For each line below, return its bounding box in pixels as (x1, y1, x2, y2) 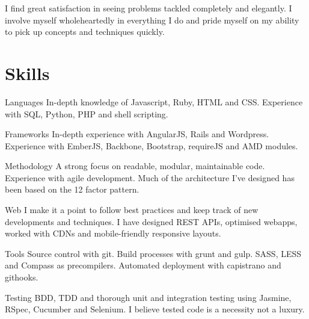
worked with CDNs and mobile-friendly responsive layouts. (5, 227, 221, 240)
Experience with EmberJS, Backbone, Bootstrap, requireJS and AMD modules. (5, 139, 298, 152)
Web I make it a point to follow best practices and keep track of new (5, 203, 259, 216)
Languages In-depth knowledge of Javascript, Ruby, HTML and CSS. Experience (5, 95, 303, 108)
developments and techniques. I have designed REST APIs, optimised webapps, (5, 215, 298, 228)
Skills (5, 60, 50, 85)
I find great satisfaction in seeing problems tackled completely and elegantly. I (5, 2, 292, 14)
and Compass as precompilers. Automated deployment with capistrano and (5, 259, 281, 271)
